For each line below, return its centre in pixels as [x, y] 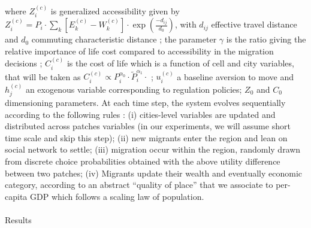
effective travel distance [254, 24]
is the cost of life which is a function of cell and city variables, [180, 63]
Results [18, 219]
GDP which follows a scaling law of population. [117, 196]
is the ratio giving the [266, 39]
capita [16, 196]
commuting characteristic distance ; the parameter [124, 39]
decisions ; [24, 63]
